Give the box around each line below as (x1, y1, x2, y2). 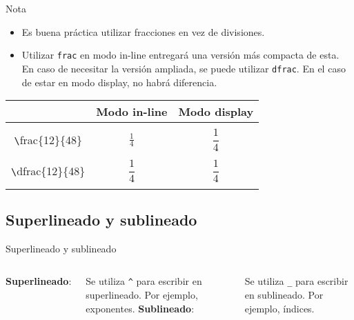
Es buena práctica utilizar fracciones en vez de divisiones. (21, 24, 265, 39)
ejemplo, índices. (244, 301, 315, 315)
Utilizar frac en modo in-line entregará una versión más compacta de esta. (21, 48, 340, 62)
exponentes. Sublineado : (86, 301, 195, 315)
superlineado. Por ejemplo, (86, 288, 198, 302)
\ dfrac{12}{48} (11, 162, 86, 179)
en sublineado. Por (244, 288, 324, 302)
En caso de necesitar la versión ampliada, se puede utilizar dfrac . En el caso (21, 61, 346, 75)
